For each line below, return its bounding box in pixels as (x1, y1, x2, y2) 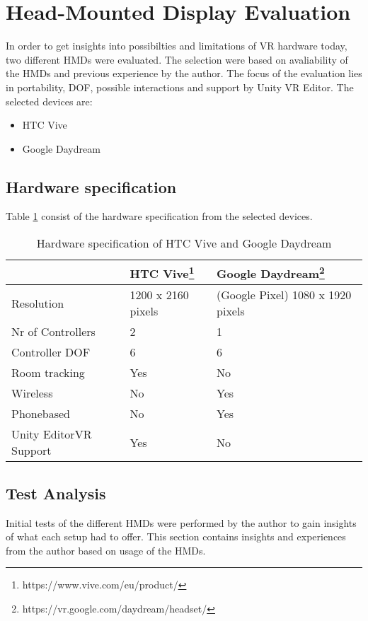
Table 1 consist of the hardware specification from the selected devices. (6, 209, 313, 224)
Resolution (11, 294, 64, 311)
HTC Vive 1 (130, 263, 195, 282)
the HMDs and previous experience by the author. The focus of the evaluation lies (6, 66, 362, 81)
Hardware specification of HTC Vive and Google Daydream (36, 235, 332, 252)
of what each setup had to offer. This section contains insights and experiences (6, 529, 346, 544)
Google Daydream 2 (217, 263, 325, 282)
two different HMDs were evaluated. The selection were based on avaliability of (6, 52, 348, 66)
